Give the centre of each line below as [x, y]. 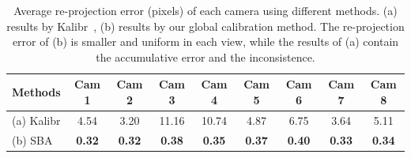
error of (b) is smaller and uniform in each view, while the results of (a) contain [205, 41]
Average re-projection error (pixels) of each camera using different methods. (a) [205, 10]
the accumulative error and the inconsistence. [205, 56]
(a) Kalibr [36, 120]
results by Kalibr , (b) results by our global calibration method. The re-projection [205, 26]
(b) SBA [32, 139]
